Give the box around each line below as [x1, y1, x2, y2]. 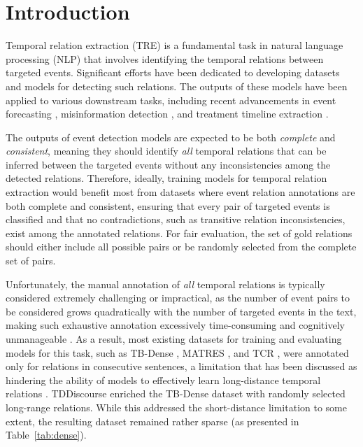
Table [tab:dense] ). [6, 427, 87, 442]
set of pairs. [6, 253, 56, 268]
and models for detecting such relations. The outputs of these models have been [6, 78, 348, 93]
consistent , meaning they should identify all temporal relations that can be [6, 143, 327, 158]
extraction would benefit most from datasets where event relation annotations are [6, 185, 355, 199]
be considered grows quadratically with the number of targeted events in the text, [6, 304, 357, 318]
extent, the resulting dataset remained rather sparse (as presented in [6, 413, 299, 428]
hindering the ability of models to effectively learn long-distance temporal [6, 372, 321, 387]
